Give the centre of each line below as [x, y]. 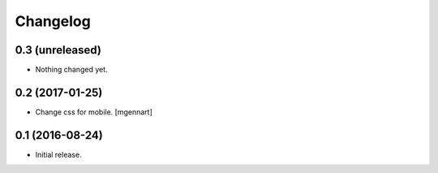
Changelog [53, 21]
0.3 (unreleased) [58, 50]
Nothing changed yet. [72, 70]
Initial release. [58, 154]
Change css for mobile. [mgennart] [94, 112]
